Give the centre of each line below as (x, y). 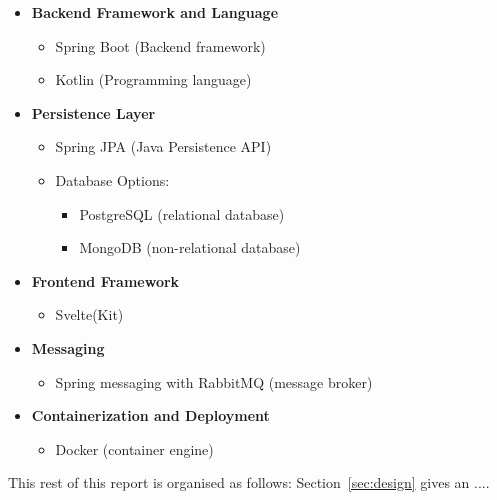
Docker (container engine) (134, 448)
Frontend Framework (105, 280)
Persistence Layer (93, 112)
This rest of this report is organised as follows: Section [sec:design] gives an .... (249, 482)
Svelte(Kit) (89, 314)
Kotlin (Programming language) (153, 79)
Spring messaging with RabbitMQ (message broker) (214, 381)
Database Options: (112, 179)
